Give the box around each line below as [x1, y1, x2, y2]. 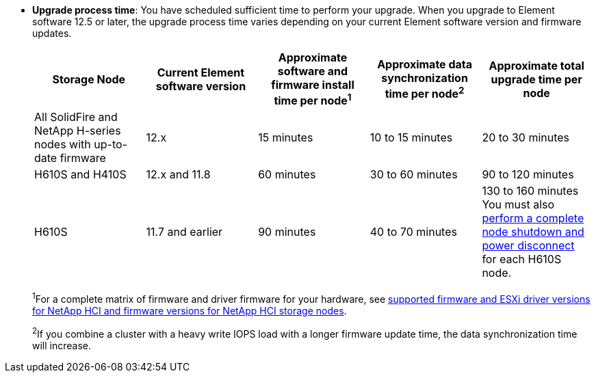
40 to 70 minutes [370, 225, 457, 239]
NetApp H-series [34, 124, 121, 138]
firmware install [271, 78, 354, 92]
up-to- [94, 137, 127, 152]
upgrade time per [491, 72, 582, 86]
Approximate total [489, 58, 584, 72]
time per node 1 [274, 92, 352, 108]
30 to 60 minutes [370, 167, 458, 182]
